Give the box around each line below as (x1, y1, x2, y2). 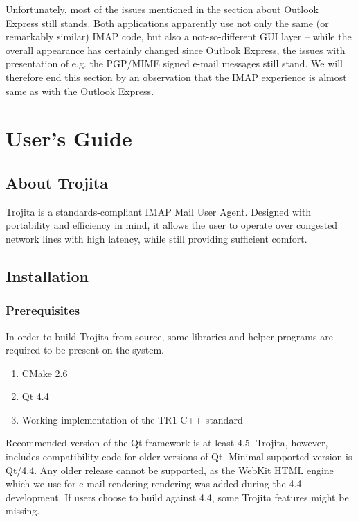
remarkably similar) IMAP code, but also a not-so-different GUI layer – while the (6, 29, 352, 44)
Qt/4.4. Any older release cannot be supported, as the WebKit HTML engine (6, 462, 334, 477)
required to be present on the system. (6, 342, 164, 357)
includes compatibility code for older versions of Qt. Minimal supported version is (6, 449, 352, 464)
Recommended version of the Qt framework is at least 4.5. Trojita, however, (6, 435, 328, 450)
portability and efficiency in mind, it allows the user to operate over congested (6, 218, 338, 232)
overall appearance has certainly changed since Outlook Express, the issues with (6, 42, 346, 57)
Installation (6, 265, 89, 286)
